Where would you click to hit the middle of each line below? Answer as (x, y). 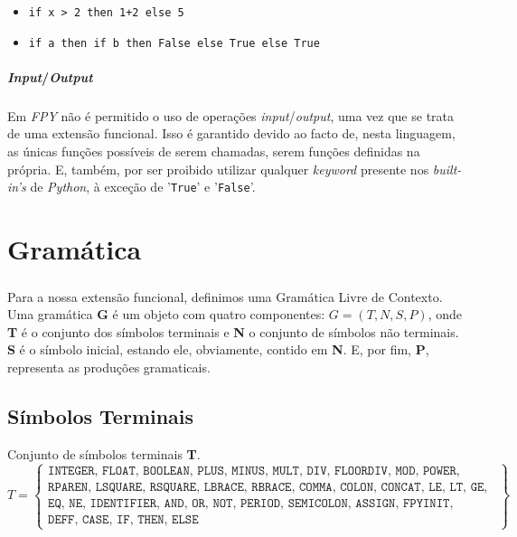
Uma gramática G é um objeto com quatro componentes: (166, 314)
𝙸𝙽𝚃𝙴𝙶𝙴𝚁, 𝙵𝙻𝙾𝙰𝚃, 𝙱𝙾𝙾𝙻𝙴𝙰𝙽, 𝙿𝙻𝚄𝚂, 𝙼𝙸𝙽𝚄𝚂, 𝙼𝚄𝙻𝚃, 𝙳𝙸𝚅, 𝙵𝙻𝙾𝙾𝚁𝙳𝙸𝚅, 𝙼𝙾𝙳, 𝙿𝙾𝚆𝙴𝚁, (254, 471)
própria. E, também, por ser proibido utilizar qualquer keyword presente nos (218, 169)
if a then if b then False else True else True (174, 43)
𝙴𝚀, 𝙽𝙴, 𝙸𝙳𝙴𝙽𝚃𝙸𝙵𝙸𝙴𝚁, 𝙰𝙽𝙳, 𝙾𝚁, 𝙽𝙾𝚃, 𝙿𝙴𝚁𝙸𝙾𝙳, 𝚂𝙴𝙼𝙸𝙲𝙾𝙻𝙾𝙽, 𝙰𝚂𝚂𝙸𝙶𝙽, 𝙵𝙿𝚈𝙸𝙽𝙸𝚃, (251, 503)
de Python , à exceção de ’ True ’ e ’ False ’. (143, 187)
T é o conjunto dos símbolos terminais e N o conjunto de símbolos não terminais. (233, 331)
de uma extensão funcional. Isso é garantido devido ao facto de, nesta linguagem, (231, 133)
